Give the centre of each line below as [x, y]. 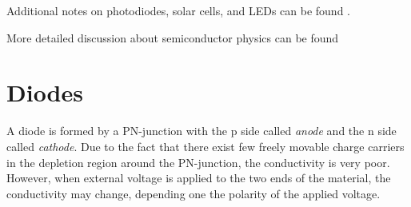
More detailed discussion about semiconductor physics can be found [173, 37]
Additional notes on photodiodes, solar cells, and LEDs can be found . [178, 10]
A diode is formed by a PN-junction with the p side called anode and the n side [202, 131]
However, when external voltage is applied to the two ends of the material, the [199, 178]
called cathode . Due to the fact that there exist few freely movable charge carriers [205, 146]
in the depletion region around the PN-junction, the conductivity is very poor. [198, 162]
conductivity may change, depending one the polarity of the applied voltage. [194, 193]
